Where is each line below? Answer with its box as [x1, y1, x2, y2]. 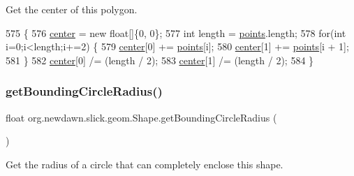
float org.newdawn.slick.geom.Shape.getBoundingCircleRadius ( [6, 110, 277, 124]
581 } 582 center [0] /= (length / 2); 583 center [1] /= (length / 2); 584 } [6, 52, 314, 67]
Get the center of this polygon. [6, 2, 138, 16]
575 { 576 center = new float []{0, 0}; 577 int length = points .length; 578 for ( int [6, 25, 346, 40]
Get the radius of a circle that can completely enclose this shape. [6, 156, 283, 171]
